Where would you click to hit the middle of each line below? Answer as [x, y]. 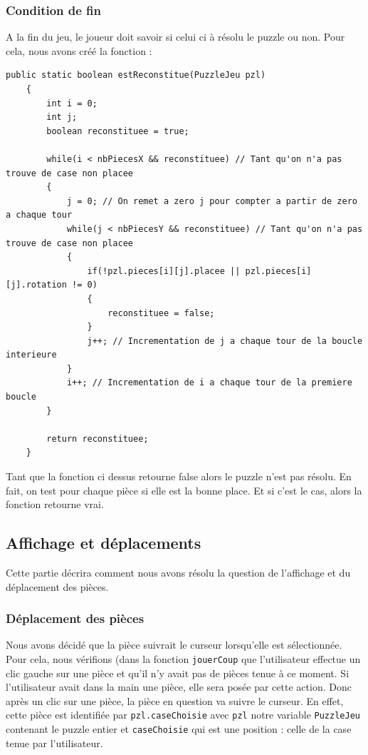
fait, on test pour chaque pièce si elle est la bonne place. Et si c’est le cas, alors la [184, 490]
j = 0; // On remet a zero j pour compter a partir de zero [212, 201]
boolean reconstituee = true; [118, 131]
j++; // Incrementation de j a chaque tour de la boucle [225, 341]
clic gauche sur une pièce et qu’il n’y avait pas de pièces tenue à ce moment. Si [178, 673]
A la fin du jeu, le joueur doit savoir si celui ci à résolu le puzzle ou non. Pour [175, 37]
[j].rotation [36, 285]
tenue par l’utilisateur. [54, 743]
